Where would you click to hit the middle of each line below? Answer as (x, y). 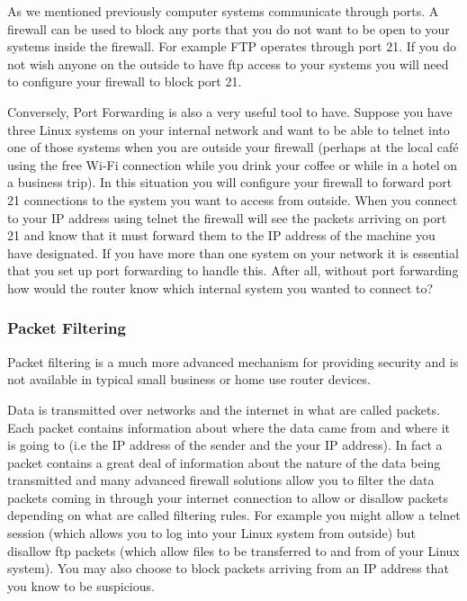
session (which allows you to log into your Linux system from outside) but (211, 533)
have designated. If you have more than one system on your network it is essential (233, 252)
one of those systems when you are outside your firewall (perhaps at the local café (233, 147)
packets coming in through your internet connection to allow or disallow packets (228, 497)
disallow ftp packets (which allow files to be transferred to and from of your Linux (233, 550)
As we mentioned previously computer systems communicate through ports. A (223, 11)
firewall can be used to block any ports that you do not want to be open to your (229, 28)
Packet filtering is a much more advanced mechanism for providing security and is (233, 361)
